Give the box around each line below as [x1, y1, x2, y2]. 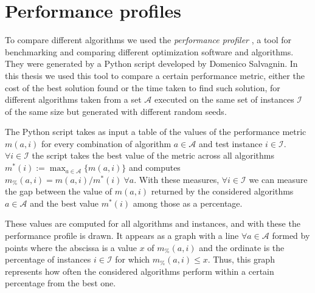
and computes [129, 161, 181, 174]
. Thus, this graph [207, 253, 275, 266]
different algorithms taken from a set [5, 93, 142, 106]
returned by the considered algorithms [151, 185, 294, 198]
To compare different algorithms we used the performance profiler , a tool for [5, 33, 292, 46]
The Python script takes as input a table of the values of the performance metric [5, 125, 306, 138]
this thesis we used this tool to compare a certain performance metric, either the [5, 69, 305, 81]
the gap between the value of [5, 185, 112, 198]
